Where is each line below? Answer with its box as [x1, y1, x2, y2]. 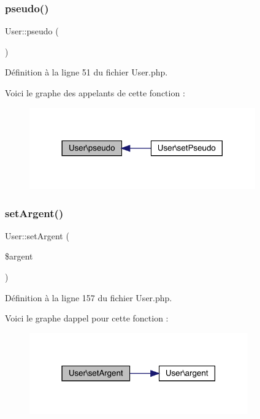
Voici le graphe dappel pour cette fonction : [5, 312, 169, 325]
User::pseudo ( [5, 25, 59, 37]
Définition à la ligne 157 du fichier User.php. [5, 291, 172, 304]
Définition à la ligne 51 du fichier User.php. [5, 66, 168, 79]
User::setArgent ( [5, 229, 69, 242]
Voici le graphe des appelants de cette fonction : [5, 86, 185, 99]
